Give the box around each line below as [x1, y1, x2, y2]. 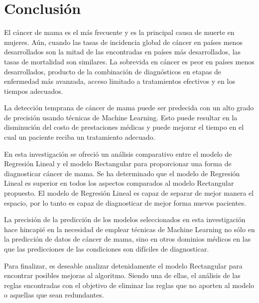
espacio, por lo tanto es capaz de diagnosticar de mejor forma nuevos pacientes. [4, 197, 246, 208]
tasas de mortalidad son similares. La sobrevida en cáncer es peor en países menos [4, 56, 255, 66]
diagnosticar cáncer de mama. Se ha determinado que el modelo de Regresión [4, 168, 240, 178]
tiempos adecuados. [4, 85, 63, 96]
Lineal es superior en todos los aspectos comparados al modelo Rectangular [4, 178, 234, 188]
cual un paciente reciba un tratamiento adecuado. [4, 132, 155, 142]
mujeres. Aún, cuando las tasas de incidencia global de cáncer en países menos [4, 36, 243, 47]
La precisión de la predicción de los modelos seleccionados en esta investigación [4, 214, 246, 225]
